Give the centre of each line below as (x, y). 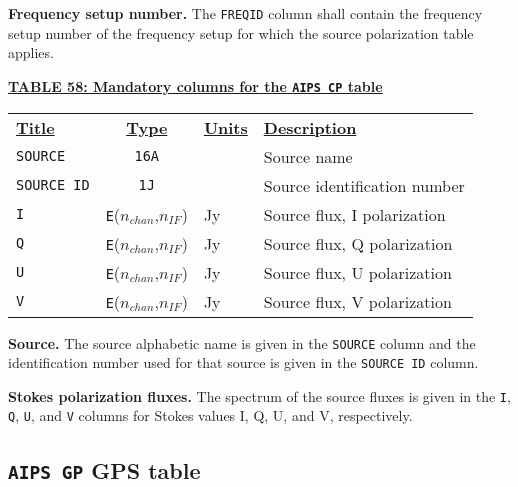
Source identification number (364, 185)
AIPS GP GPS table (104, 469)
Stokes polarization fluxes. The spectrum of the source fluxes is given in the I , (259, 395)
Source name (308, 156)
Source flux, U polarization (357, 272)
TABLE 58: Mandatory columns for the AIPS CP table (195, 85)
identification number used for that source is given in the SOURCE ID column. (243, 362)
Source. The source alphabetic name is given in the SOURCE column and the (242, 342)
